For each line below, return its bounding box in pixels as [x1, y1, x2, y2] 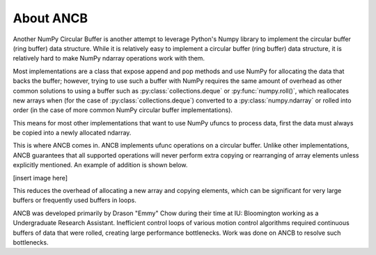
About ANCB [13, 10, 88, 26]
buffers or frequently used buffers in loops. [13, 196, 137, 205]
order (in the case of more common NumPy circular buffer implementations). [13, 106, 233, 114]
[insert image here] [13, 173, 68, 182]
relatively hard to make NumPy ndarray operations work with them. [13, 54, 205, 63]
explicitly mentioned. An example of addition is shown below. [13, 161, 188, 169]
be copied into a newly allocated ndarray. [13, 129, 132, 137]
